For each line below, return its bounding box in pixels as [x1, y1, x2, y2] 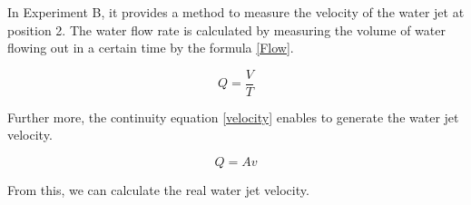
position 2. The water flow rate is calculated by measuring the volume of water [7, 20, 446, 39]
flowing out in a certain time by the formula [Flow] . [7, 38, 294, 57]
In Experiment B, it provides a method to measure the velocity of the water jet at [7, 3, 465, 21]
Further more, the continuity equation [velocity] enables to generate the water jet [7, 107, 459, 126]
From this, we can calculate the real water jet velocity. [7, 181, 309, 200]
